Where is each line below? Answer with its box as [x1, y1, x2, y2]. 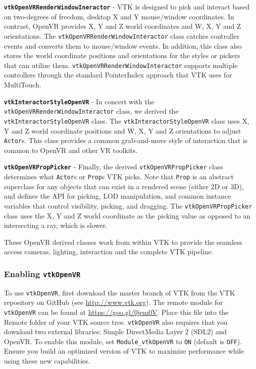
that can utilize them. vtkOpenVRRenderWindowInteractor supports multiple [4, 60, 238, 70]
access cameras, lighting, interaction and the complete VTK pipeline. [4, 246, 213, 257]
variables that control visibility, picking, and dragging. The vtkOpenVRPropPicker [4, 200, 253, 211]
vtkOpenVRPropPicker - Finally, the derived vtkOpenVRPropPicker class [4, 161, 223, 172]
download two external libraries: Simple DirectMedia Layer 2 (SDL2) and [4, 326, 227, 337]
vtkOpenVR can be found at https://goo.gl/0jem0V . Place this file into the [4, 306, 229, 317]
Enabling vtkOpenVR [4, 267, 81, 280]
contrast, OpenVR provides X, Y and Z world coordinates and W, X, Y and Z [4, 21, 241, 31]
